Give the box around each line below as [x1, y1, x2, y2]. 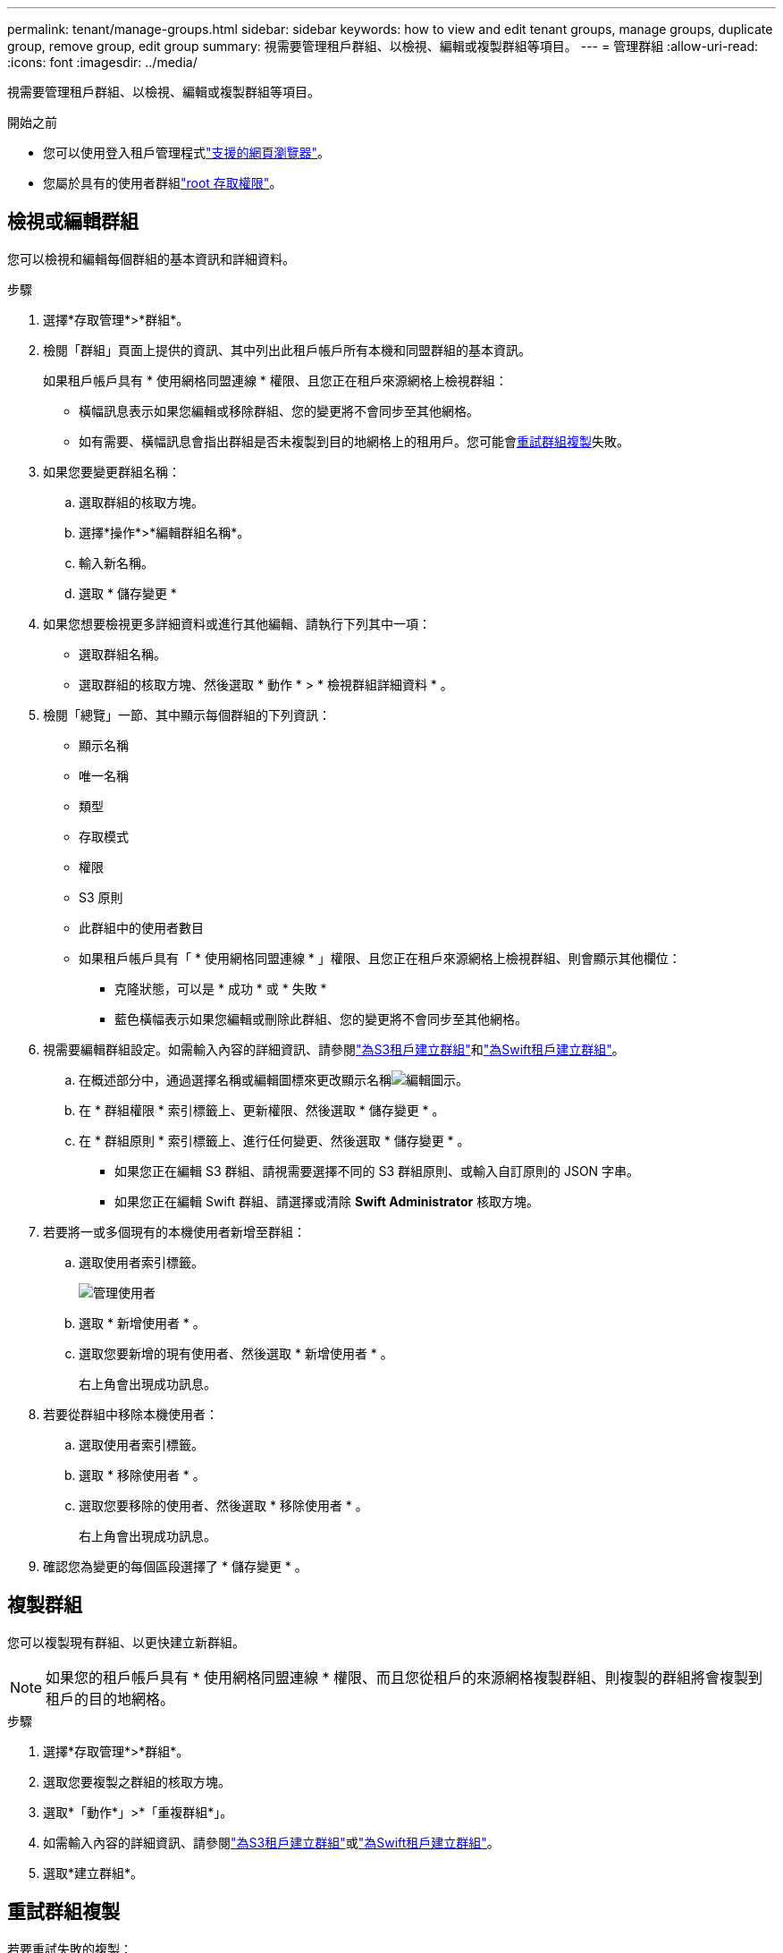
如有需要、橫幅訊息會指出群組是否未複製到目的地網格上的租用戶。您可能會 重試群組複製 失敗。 [79, 433, 629, 449]
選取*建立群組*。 [43, 1864, 144, 1881]
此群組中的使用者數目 [79, 919, 204, 935]
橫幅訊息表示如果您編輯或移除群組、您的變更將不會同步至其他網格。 [79, 402, 479, 418]
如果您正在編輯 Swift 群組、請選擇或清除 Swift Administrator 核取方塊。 [114, 1193, 540, 1209]
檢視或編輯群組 [7, 210, 139, 233]
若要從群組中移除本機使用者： [43, 1406, 218, 1422]
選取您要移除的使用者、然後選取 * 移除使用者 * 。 [79, 1497, 368, 1513]
